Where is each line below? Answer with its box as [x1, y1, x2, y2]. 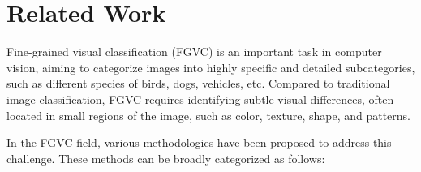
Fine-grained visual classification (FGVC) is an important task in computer [6, 43, 382, 60]
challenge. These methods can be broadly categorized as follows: [6, 149, 325, 166]
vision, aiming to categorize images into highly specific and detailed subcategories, [6, 58, 415, 75]
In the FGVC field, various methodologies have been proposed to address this [6, 134, 392, 151]
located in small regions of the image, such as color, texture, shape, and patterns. [6, 106, 410, 123]
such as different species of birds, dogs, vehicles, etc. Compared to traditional [6, 75, 390, 92]
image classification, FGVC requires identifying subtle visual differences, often [6, 90, 394, 107]
